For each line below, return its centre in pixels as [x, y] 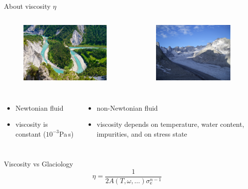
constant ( [31, 133]
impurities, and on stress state [142, 133]
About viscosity [27, 6]
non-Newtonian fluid [127, 107]
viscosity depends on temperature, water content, [170, 124]
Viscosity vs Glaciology [39, 164]
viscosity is [32, 124]
